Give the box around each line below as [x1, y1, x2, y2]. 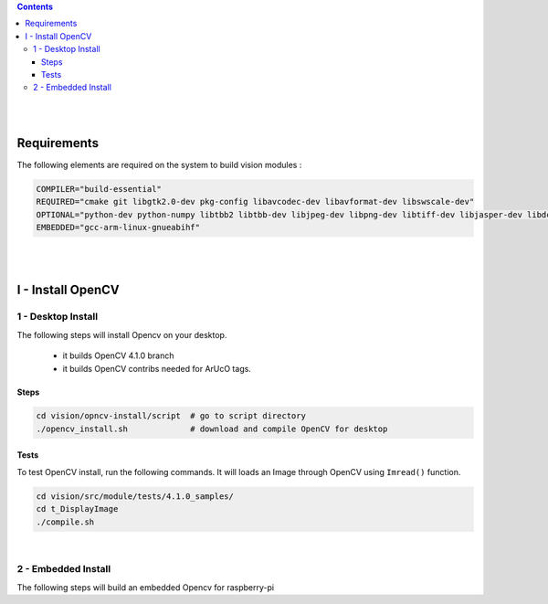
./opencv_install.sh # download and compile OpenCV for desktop [36, 423, 388, 434]
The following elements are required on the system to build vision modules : [16, 160, 302, 171]
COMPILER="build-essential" [36, 184, 162, 195]
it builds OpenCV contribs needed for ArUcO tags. [62, 363, 251, 374]
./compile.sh [36, 516, 95, 527]
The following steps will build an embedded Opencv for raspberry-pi [16, 581, 274, 593]
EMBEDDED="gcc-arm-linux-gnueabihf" [36, 222, 201, 233]
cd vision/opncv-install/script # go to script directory [36, 411, 306, 421]
